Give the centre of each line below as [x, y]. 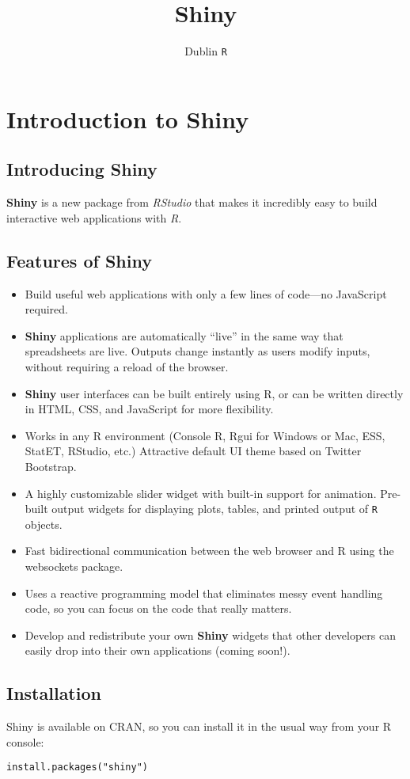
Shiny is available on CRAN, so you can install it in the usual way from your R [199, 726]
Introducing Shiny [82, 169]
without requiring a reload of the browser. [127, 366]
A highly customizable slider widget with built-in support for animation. [201, 493]
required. [46, 309]
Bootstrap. [51, 466]
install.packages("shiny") [77, 768]
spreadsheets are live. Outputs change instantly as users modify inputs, [197, 351]
